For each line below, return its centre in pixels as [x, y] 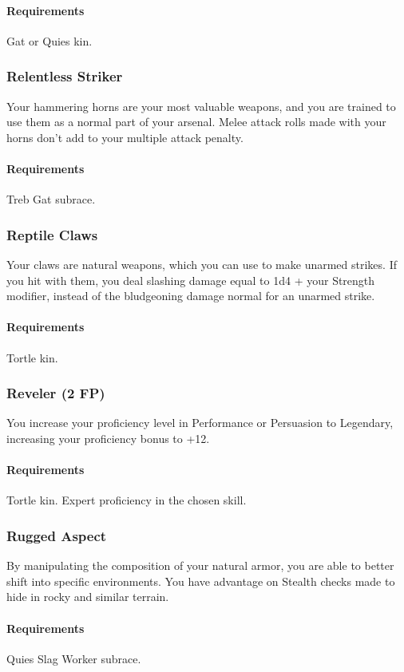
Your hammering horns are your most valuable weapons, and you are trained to [201, 106]
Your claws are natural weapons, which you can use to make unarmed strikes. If [202, 264]
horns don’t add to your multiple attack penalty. [125, 137]
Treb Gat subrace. [51, 199]
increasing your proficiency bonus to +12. [108, 438]
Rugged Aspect [57, 535]
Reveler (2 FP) [56, 393]
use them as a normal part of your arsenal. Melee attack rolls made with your [196, 122]
